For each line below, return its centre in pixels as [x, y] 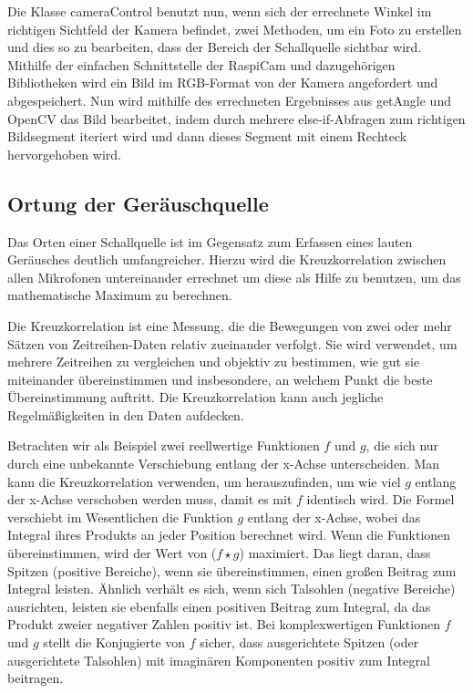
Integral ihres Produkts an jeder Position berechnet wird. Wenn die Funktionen [229, 535]
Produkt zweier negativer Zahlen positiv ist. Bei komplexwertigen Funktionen [224, 624]
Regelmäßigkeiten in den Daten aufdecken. [126, 414]
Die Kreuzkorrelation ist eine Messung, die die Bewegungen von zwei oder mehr [230, 325]
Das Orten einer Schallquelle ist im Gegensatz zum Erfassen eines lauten [210, 241]
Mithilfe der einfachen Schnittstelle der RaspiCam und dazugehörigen [201, 64]
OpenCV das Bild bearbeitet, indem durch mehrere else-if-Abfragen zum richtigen [236, 118]
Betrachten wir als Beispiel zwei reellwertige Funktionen [164, 445]
